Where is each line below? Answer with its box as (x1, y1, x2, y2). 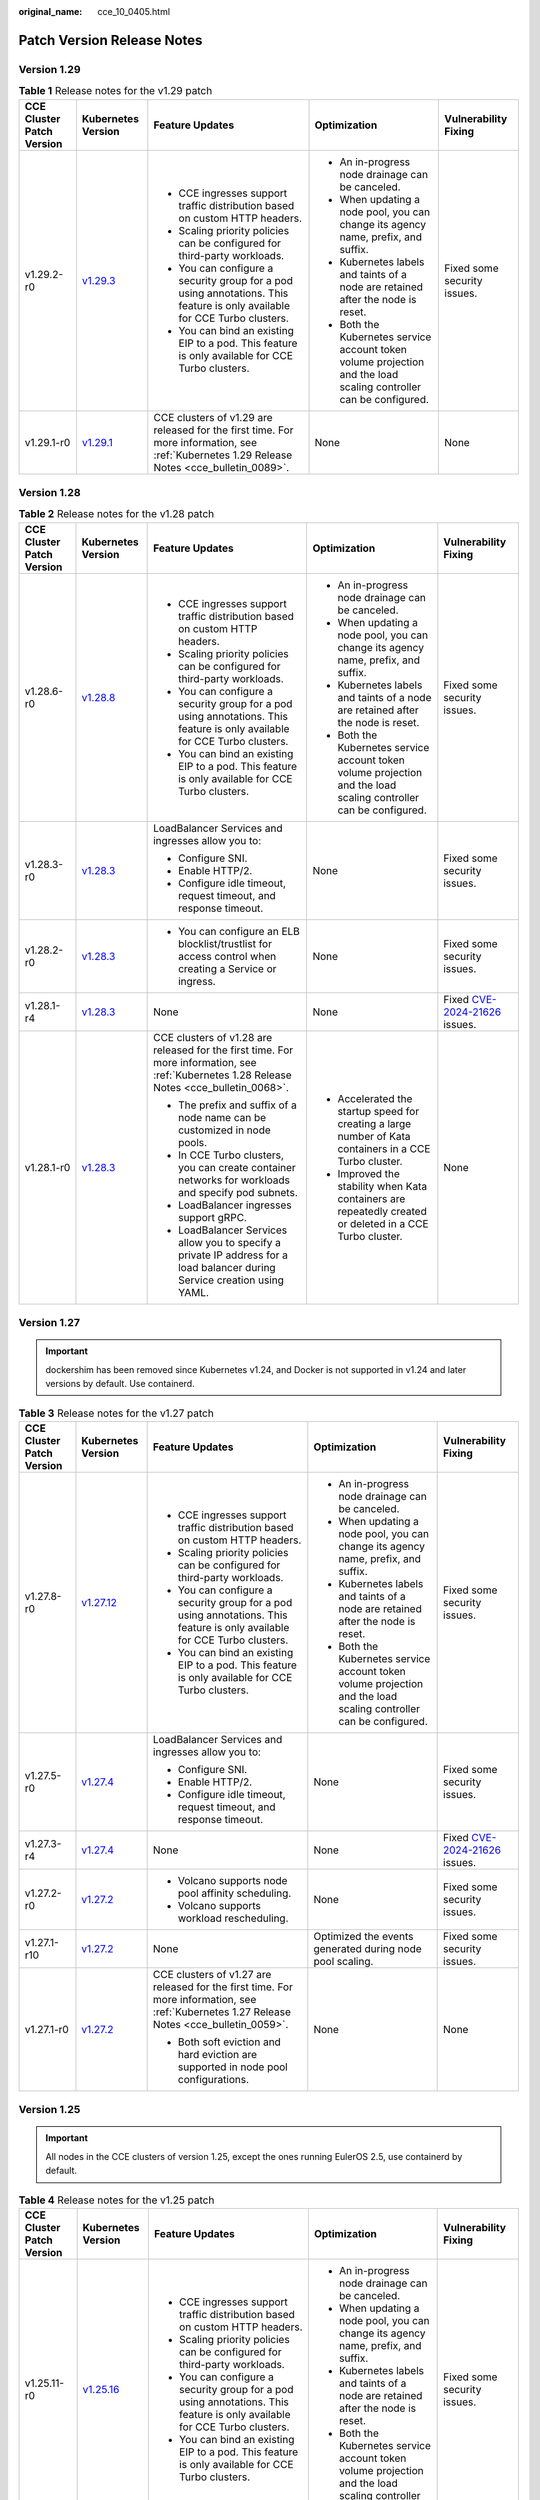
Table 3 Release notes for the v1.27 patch (18, 1406, 214, 1420)
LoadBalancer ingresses (178, 1198, 292, 1212)
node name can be (178, 1110, 267, 1124)
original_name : (18, 6, 83, 17)
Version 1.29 (18, 62, 81, 76)
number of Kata (337, 1129, 411, 1143)
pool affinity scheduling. (177, 1886, 292, 1900)
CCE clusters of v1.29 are (153, 410, 273, 424)
